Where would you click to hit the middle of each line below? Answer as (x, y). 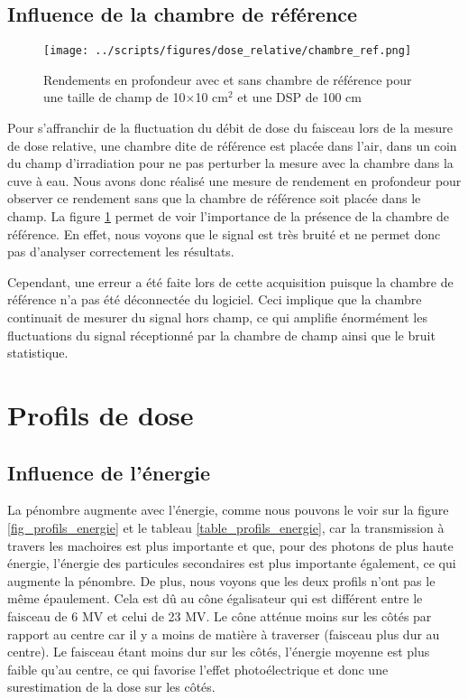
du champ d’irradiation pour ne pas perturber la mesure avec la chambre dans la (230, 163)
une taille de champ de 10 (115, 97)
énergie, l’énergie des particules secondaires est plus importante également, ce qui (232, 563)
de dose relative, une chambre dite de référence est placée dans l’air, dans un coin (232, 145)
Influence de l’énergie (109, 472)
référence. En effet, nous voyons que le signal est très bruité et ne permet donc (224, 233)
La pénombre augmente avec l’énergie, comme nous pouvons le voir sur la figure (228, 510)
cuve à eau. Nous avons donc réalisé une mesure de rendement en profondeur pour (234, 180)
